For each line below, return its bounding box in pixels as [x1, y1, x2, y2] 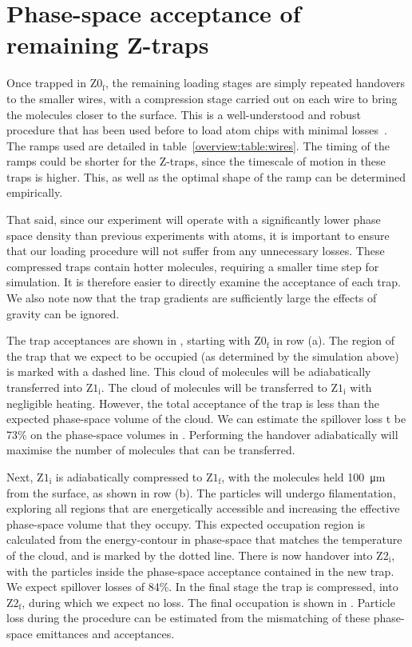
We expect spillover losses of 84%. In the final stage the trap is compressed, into [6, 578, 398, 595]
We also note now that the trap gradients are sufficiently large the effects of [6, 290, 377, 306]
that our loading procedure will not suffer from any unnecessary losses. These [6, 242, 385, 259]
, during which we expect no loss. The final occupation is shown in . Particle [22, 593, 395, 610]
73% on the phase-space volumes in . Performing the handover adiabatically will [6, 425, 398, 442]
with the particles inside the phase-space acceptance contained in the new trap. [6, 562, 394, 579]
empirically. [6, 184, 63, 201]
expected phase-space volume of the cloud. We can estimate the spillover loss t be [6, 410, 406, 427]
